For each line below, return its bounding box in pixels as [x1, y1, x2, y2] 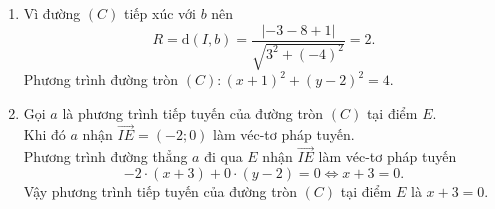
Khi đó [23, 124, 66, 145]
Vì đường [23, 3, 81, 23]
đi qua [204, 146, 243, 167]
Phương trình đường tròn [23, 69, 179, 90]
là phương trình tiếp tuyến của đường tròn [62, 102, 324, 123]
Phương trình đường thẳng [23, 146, 188, 167]
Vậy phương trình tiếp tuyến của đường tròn [23, 180, 297, 201]
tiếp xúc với [124, 3, 196, 23]
